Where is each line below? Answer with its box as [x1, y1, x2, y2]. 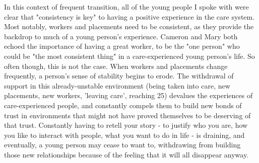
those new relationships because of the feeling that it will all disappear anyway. [4, 149, 249, 159]
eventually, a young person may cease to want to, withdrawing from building [4, 139, 241, 150]
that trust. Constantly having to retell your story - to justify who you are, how [4, 120, 248, 130]
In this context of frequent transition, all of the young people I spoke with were [4, 2, 249, 12]
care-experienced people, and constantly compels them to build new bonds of [4, 100, 242, 110]
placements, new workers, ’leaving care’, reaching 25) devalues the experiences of [4, 90, 253, 101]
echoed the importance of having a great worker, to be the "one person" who [4, 41, 240, 51]
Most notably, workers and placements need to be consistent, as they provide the [4, 21, 254, 32]
